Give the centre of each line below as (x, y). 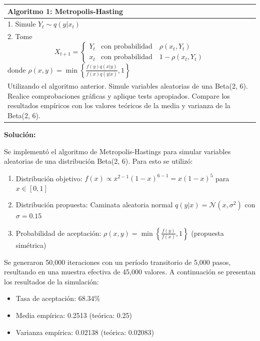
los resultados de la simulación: (51, 281)
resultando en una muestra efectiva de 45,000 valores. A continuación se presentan (130, 272)
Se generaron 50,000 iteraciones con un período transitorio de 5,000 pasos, (117, 262)
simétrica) (31, 245)
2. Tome (20, 36)
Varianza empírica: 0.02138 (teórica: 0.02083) (85, 332)
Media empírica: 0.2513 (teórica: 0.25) (74, 315)
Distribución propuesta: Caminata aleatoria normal (94, 205)
